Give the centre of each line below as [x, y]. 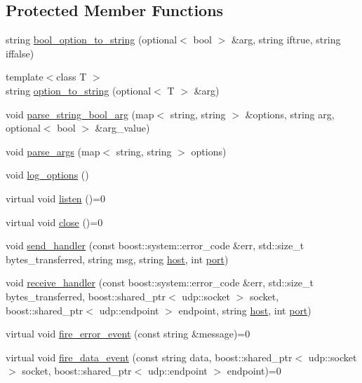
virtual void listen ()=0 [56, 198]
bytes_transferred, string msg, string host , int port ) [117, 259]
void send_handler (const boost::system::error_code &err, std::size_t [155, 245]
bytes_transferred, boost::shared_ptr [86, 296]
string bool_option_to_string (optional [92, 40]
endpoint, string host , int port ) [245, 310]
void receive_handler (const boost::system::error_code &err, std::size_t [160, 283]
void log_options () [47, 175]
